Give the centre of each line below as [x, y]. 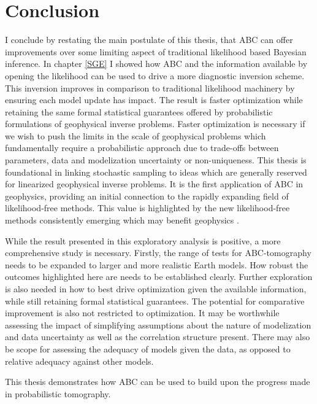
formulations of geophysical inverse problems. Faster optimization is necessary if [155, 124]
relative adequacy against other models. [79, 361]
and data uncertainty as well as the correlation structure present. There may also [158, 337]
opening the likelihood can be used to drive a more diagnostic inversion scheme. [155, 75]
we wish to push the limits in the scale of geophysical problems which [136, 135]
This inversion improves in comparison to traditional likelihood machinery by [150, 87]
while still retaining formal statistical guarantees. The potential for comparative [155, 301]
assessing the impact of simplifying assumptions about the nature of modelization [158, 324]
